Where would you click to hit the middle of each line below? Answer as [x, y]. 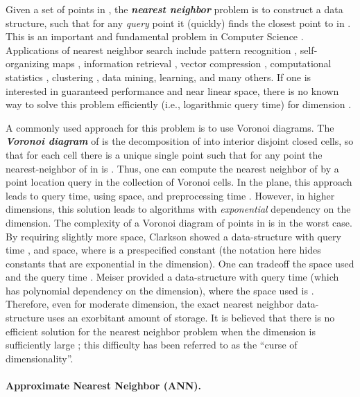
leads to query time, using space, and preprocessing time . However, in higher [170, 195]
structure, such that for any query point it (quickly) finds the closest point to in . [178, 23]
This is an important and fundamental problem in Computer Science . [155, 36]
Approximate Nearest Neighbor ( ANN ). [104, 386]
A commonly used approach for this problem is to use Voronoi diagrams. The [170, 127]
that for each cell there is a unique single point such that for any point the [164, 154]
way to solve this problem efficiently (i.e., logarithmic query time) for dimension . [179, 104]
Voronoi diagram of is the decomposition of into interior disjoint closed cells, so [180, 141]
